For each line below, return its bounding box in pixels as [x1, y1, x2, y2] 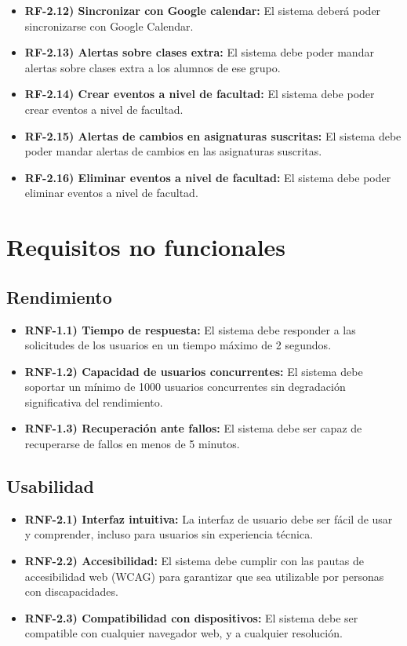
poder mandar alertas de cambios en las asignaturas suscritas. [24, 143, 322, 159]
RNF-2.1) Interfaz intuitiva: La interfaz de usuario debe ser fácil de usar [24, 510, 393, 527]
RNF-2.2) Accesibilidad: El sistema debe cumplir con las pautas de [24, 553, 364, 569]
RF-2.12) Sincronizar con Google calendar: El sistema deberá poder [24, 2, 381, 18]
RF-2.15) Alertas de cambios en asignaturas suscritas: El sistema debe [24, 127, 402, 144]
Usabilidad [6, 474, 94, 498]
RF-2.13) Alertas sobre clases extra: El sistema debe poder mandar [24, 44, 374, 60]
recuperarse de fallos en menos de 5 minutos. [24, 436, 240, 452]
